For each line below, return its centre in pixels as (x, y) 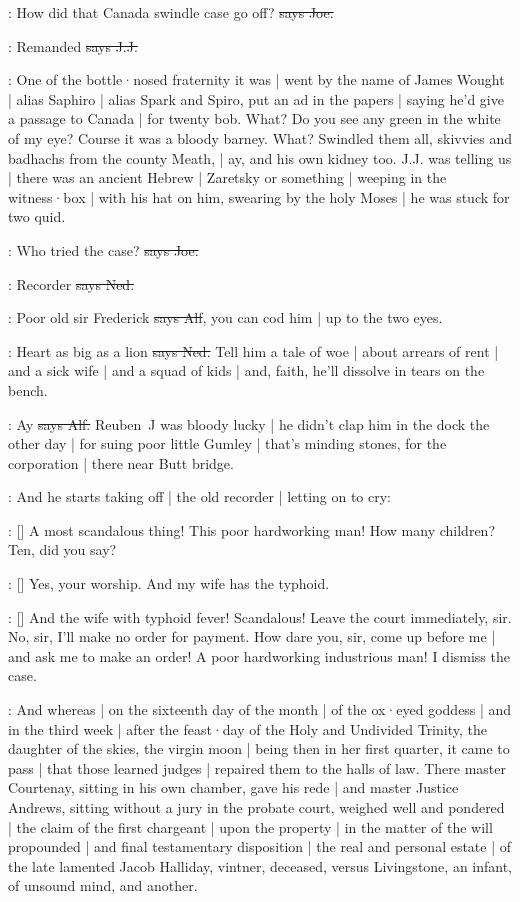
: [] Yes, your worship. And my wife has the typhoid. (169, 583)
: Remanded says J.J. (73, 45)
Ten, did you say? (62, 549)
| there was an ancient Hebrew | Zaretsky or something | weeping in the (227, 177)
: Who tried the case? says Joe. (103, 249)
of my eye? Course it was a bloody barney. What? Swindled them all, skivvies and (260, 137)
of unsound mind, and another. (103, 885)
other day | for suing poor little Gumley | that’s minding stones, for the (227, 443)
